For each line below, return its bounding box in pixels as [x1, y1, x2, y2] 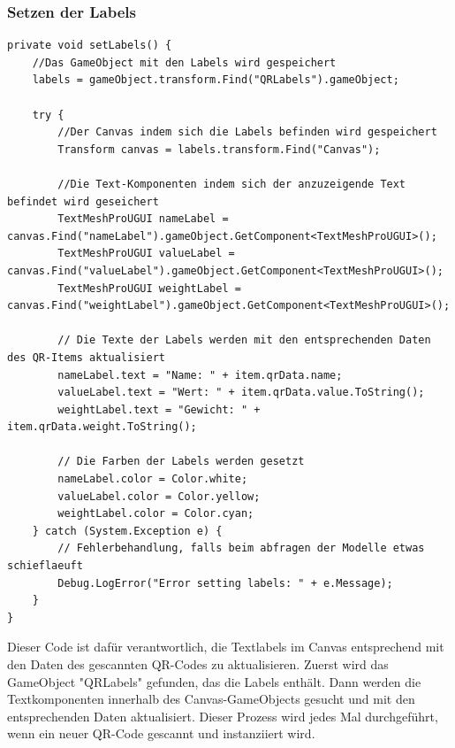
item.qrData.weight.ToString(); [7, 420, 197, 434]
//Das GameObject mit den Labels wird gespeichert [32, 56, 337, 69]
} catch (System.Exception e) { [32, 524, 223, 537]
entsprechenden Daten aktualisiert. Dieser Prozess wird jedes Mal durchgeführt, [7, 706, 438, 725]
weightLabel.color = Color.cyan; [57, 507, 254, 521]
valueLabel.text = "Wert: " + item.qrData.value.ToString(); [57, 386, 425, 399]
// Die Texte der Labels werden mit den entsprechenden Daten [57, 334, 431, 347]
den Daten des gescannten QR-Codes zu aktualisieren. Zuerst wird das [7, 655, 389, 673]
